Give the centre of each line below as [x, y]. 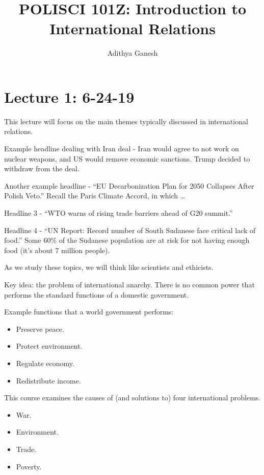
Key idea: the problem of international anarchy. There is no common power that [129, 284]
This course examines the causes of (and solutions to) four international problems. [133, 398]
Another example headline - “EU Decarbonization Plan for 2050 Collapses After [129, 185]
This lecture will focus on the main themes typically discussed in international [126, 121]
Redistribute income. [48, 380]
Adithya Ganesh [133, 53]
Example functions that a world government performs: [89, 312]
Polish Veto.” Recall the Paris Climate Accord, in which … [95, 196]
